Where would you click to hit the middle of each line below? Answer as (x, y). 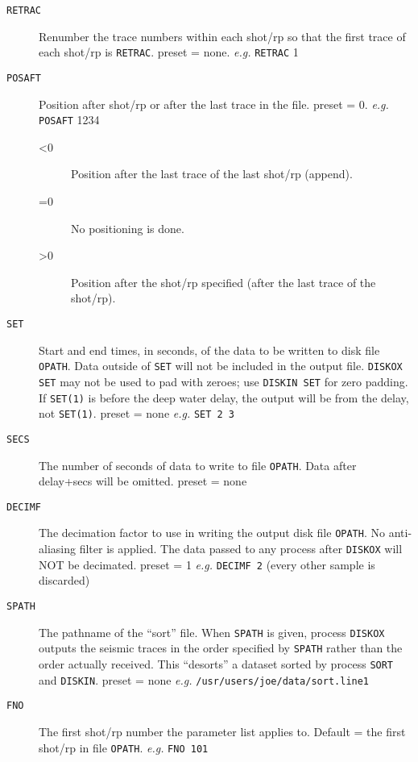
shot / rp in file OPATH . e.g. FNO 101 (124, 747)
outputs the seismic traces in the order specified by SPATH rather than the (221, 648)
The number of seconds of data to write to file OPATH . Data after (198, 465)
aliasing (57, 549)
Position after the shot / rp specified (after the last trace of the (223, 282)
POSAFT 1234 (69, 120)
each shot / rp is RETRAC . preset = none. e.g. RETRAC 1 (169, 52)
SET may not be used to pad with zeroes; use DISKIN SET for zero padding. (223, 381)
